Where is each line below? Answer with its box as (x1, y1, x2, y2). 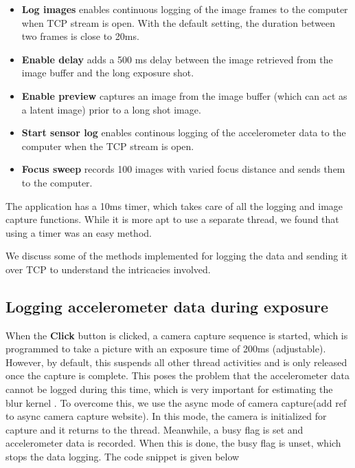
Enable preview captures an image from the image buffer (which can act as (21, 88, 347, 103)
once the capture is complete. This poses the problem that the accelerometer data (5, 368, 350, 383)
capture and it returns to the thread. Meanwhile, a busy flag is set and (5, 422, 304, 436)
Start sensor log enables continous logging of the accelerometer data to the (21, 125, 346, 140)
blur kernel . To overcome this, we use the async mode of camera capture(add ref (5, 395, 347, 409)
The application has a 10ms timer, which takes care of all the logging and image (5, 198, 343, 213)
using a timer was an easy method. (5, 225, 152, 240)
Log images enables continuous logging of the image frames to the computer (21, 2, 348, 16)
